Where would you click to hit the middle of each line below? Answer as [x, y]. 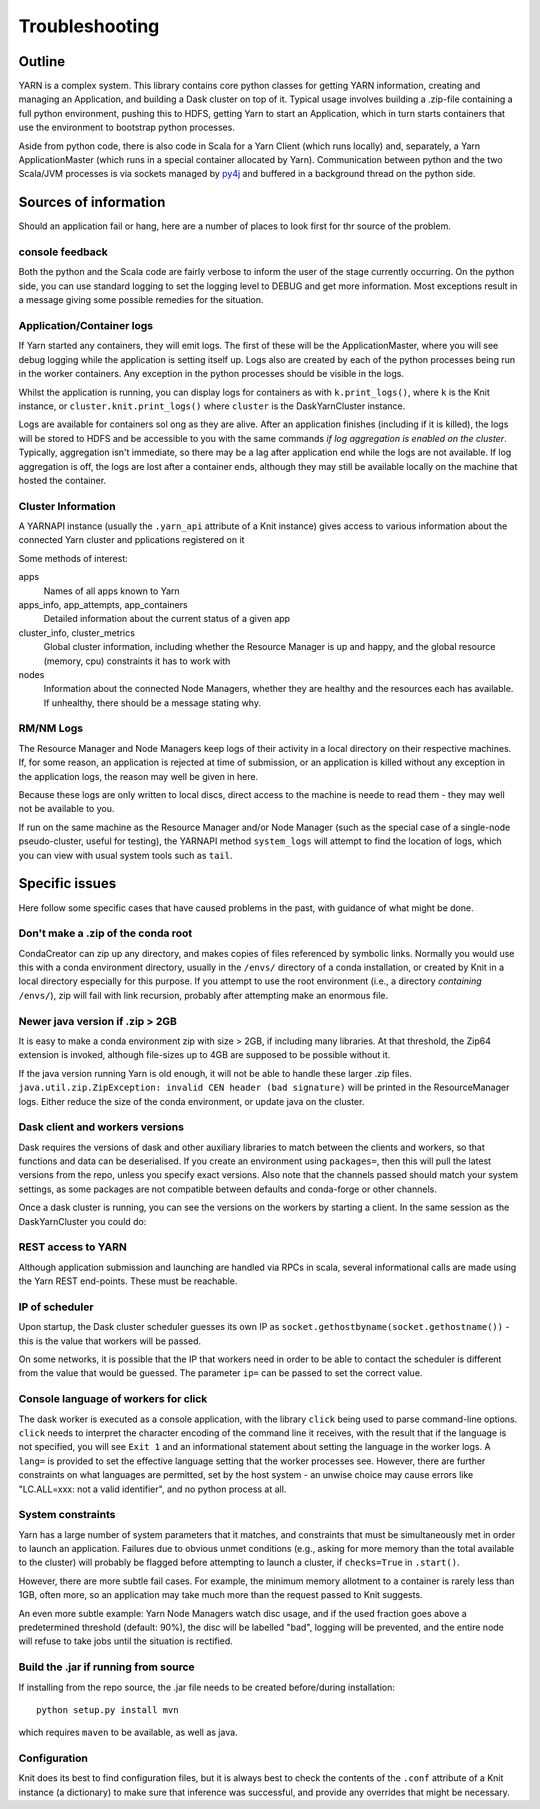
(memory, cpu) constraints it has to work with [137, 661]
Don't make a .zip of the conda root [105, 933]
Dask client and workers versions [101, 1127]
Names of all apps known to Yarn [111, 591]
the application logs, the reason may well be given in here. [138, 776]
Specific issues [67, 883]
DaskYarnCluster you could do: [82, 1221]
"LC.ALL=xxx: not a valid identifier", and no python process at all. [152, 1489]
